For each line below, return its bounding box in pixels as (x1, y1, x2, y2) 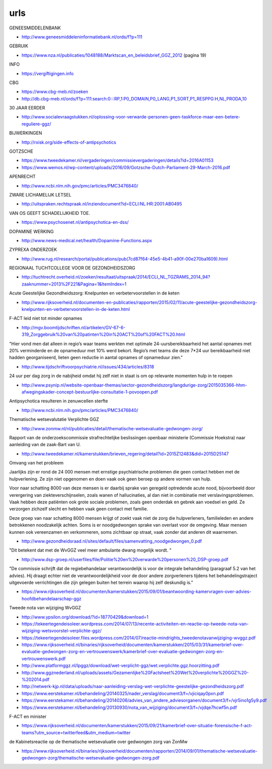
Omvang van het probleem (9, 460, 64, 466)
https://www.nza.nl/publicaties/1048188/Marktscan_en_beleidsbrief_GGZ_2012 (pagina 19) (21, 52, 206, 58)
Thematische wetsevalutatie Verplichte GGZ (9, 416, 99, 422)
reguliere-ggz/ (21, 121, 52, 127)
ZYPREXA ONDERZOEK (9, 247, 57, 253)
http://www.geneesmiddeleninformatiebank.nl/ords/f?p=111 (21, 34, 142, 40)
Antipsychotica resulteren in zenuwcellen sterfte (9, 398, 108, 404)
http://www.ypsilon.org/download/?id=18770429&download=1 (21, 614, 149, 620)
